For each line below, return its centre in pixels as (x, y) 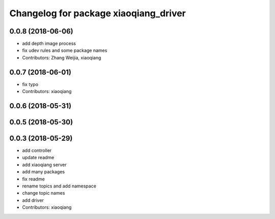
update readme (38, 158)
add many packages (44, 172)
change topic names (44, 193)
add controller (37, 150)
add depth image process (49, 44)
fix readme (34, 179)
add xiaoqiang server (44, 165)
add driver (33, 200)
